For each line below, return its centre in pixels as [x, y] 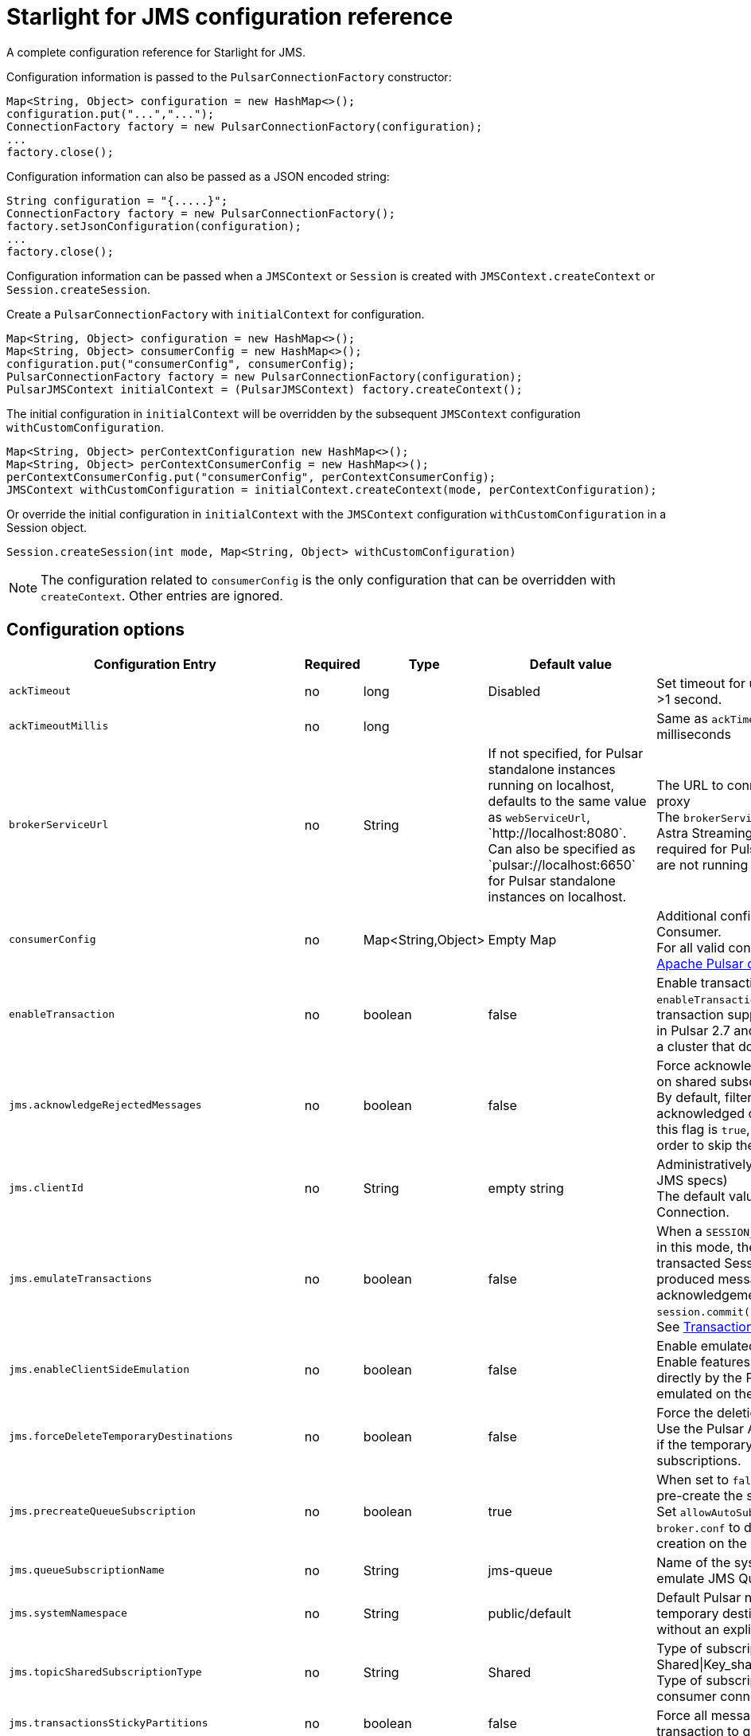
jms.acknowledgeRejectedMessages [105, 1105]
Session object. [47, 527]
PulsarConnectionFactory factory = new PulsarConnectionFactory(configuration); [265, 376]
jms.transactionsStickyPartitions [109, 1723]
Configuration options [96, 630]
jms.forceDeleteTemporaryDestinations [121, 1437]
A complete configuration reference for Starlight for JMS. [156, 52]
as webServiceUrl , [539, 817]
